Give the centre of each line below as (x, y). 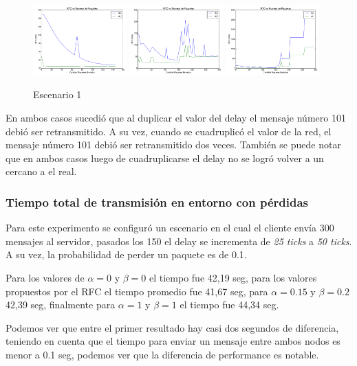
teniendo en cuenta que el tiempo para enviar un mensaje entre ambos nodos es (173, 341)
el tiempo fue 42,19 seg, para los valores (233, 277)
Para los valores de (45, 277)
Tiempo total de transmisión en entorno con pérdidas (157, 202)
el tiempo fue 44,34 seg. (229, 305)
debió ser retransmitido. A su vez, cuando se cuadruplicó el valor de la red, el (169, 131)
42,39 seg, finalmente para (61, 305)
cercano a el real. (41, 171)
